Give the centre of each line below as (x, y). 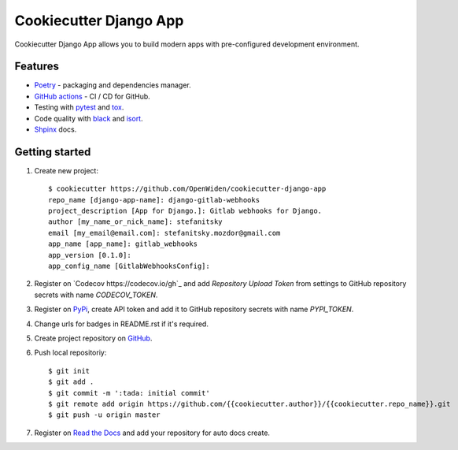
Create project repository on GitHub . (93, 338)
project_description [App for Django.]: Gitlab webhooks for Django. (185, 211)
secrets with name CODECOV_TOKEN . (96, 295)
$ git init (69, 371)
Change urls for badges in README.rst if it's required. (121, 324)
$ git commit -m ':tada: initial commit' (129, 393)
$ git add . (71, 382)
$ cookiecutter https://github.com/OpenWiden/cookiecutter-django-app (187, 189)
